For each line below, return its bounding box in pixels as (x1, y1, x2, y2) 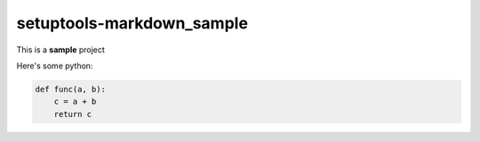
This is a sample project (16, 44, 106, 55)
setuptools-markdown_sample (16, 13, 249, 33)
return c (53, 109, 92, 119)
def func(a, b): (35, 84, 107, 94)
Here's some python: (16, 60, 93, 71)
